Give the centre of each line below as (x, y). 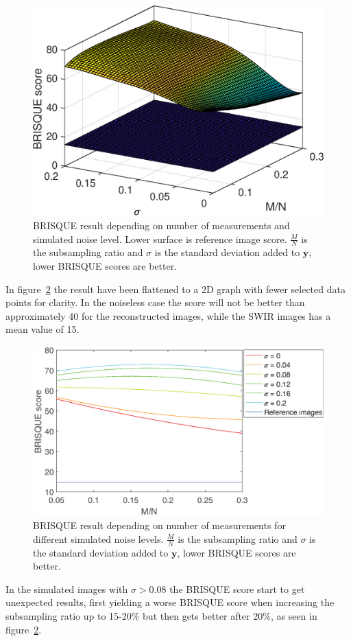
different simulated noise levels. (98, 538)
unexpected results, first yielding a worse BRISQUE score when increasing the (170, 602)
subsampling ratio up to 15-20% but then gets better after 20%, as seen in (161, 615)
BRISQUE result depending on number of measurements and (161, 225)
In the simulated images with (67, 588)
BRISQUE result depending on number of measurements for (159, 525)
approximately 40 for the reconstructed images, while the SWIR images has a (168, 315)
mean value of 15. (43, 329)
